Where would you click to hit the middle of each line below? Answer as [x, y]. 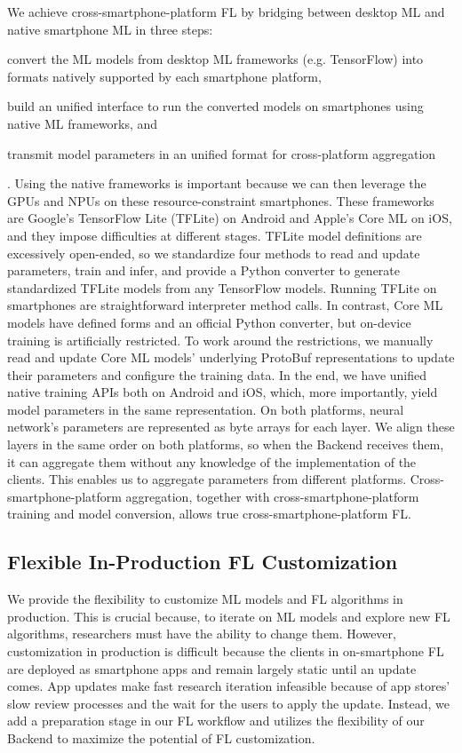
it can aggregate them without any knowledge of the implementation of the [212, 461]
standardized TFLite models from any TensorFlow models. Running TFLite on [222, 287]
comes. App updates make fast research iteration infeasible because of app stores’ [229, 686]
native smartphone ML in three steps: [110, 29]
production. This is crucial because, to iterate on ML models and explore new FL [229, 616]
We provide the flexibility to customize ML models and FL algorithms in [205, 599]
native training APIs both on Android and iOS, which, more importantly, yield [223, 392]
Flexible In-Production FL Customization [203, 562]
